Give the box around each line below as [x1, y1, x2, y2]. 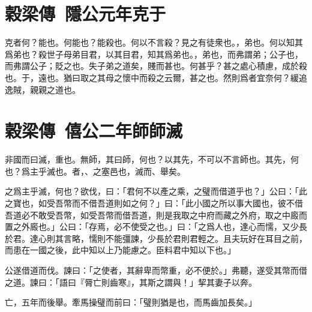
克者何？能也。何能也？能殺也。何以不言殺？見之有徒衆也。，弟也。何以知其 [5, 36, 303, 49]
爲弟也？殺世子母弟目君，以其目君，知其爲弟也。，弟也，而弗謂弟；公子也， [5, 47, 303, 60]
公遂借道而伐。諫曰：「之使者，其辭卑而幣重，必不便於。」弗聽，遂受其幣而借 [5, 263, 307, 276]
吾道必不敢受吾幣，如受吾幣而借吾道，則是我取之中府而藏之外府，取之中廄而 [5, 208, 307, 221]
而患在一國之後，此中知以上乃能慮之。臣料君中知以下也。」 [5, 244, 236, 256]
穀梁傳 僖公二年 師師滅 [5, 118, 183, 143]
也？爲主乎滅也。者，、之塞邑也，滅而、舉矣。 [5, 164, 185, 177]
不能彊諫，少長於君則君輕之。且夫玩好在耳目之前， [105, 232, 307, 244]
